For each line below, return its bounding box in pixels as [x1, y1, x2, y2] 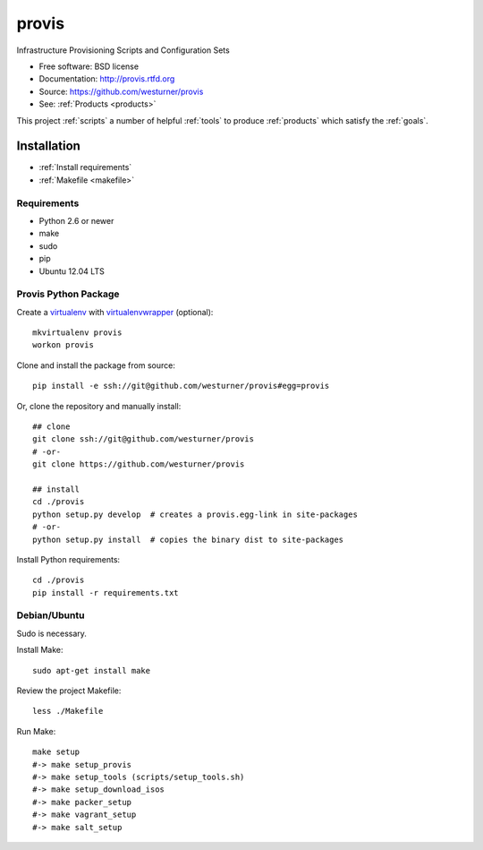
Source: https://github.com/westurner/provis [38, 86, 204, 97]
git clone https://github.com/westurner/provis [32, 459, 245, 469]
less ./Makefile [32, 706, 104, 717]
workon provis [32, 340, 94, 350]
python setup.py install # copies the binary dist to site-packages [32, 534, 344, 545]
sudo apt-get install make [32, 665, 151, 675]
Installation [16, 139, 80, 154]
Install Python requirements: [16, 554, 121, 564]
